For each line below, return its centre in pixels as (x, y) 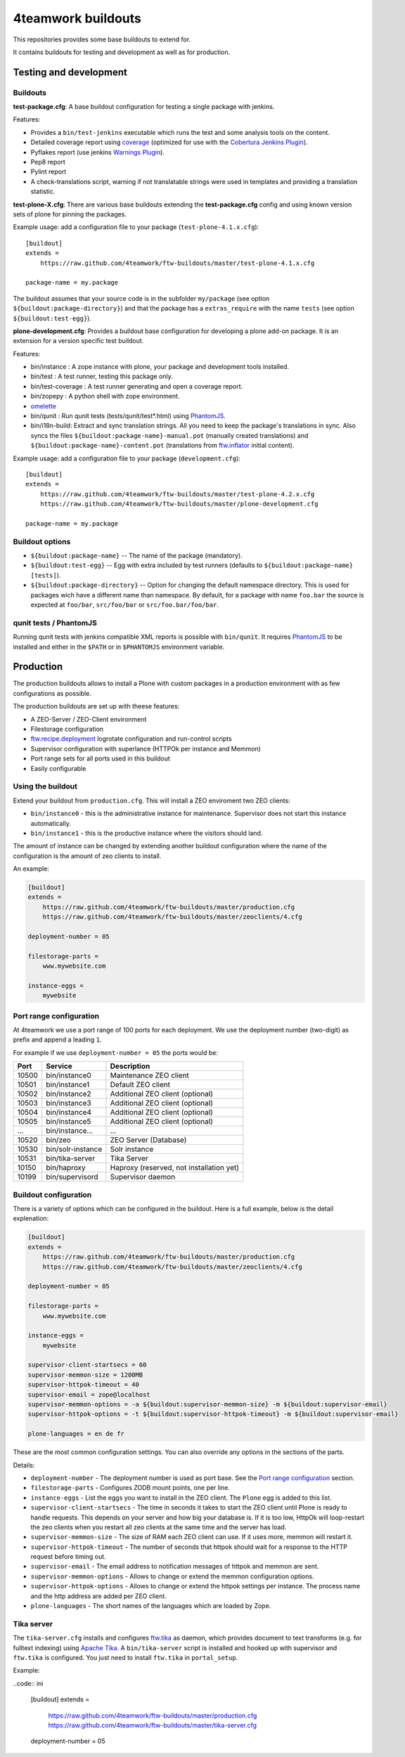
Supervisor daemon (143, 1177)
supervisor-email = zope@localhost (89, 1394)
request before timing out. (68, 1557)
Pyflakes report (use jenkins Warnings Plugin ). (98, 152)
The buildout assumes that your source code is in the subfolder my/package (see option (141, 298)
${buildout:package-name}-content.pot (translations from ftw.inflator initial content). (162, 446)
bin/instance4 (69, 1113)
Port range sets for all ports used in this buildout (100, 758)
